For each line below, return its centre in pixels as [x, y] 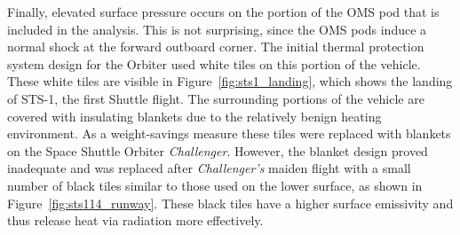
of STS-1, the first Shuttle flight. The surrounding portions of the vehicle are [216, 98]
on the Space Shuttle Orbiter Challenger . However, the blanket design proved [218, 150]
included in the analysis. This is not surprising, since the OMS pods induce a [217, 29]
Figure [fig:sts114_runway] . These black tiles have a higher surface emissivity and [230, 203]
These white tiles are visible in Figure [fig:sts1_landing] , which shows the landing [230, 81]
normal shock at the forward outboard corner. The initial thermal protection [216, 47]
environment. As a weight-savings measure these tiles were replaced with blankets [229, 133]
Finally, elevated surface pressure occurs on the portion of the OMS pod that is [223, 12]
